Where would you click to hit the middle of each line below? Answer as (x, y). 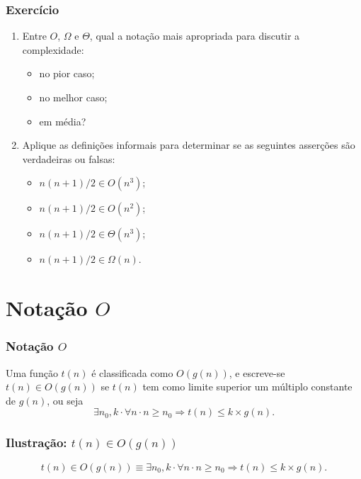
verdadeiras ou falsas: (69, 158)
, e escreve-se (257, 372)
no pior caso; (67, 73)
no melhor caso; (73, 97)
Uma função (32, 372)
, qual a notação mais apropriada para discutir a (195, 36)
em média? (63, 121)
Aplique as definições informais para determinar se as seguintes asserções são (189, 145)
